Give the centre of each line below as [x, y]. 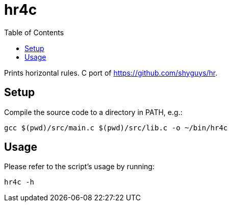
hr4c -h [19, 182]
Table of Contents [34, 32]
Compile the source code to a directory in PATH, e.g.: [93, 112]
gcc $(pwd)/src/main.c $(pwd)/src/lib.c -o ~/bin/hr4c [116, 128]
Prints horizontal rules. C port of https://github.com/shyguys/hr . [111, 73]
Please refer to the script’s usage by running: [79, 167]
